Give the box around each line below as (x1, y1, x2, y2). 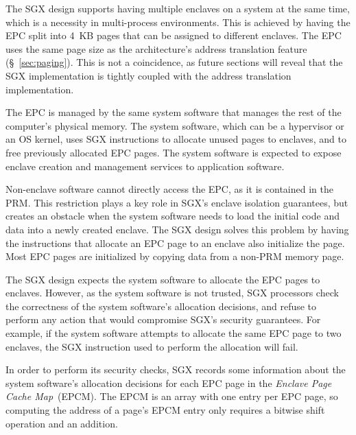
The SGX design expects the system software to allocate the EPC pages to (5, 272, 320, 286)
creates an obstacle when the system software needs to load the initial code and (5, 209, 340, 223)
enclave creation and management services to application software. (5, 158, 285, 173)
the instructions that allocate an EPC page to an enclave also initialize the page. (5, 235, 345, 250)
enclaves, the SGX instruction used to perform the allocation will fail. (5, 339, 298, 353)
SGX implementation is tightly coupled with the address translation (5, 68, 292, 82)
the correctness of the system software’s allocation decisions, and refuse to (5, 298, 317, 313)
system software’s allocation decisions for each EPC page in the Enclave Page (5, 375, 332, 390)
